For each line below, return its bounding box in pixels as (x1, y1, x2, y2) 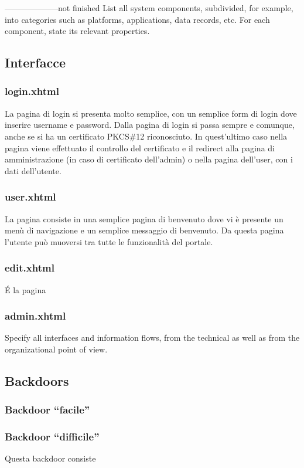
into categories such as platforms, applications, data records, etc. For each (5, 13, 270, 25)
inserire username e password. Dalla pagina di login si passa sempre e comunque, (5, 118, 295, 131)
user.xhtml (5, 189, 56, 204)
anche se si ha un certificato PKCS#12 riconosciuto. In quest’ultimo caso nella (5, 130, 288, 142)
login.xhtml (5, 84, 59, 99)
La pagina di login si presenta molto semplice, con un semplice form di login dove (5, 107, 297, 119)
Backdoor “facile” (5, 402, 90, 417)
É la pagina (5, 283, 46, 296)
